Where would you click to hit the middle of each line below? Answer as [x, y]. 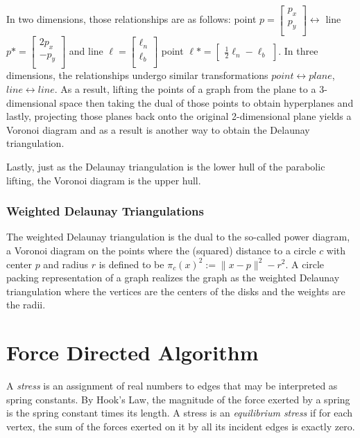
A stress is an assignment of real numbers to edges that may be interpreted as [172, 386]
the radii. [26, 305]
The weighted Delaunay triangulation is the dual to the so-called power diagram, [178, 237]
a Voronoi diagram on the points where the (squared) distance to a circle [161, 250]
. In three [298, 51]
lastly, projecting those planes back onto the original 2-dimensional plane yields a [179, 116]
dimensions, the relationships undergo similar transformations [137, 75]
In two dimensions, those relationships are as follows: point [131, 19]
